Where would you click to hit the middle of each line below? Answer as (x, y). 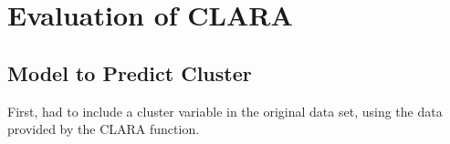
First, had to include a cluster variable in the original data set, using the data (225, 111)
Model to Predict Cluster (130, 72)
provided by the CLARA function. (104, 129)
